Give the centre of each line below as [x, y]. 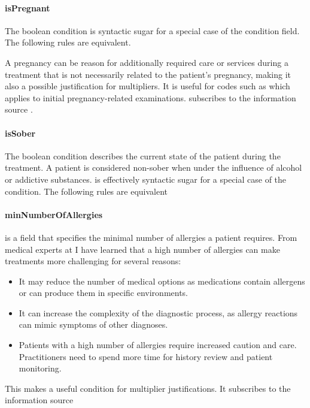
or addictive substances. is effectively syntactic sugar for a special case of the [146, 179]
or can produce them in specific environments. [104, 293]
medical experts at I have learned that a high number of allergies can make [142, 249]
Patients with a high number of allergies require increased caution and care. [158, 345]
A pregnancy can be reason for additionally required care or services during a [147, 62]
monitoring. [40, 368]
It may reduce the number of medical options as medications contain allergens [162, 281]
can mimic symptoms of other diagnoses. [93, 324]
